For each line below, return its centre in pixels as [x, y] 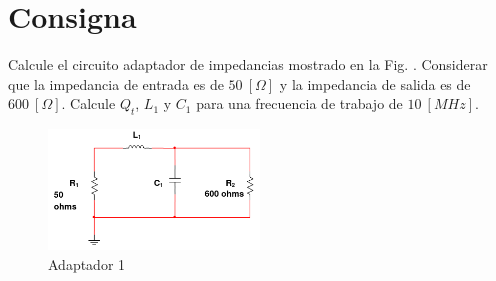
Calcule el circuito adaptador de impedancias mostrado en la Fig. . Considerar [248, 64]
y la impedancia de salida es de [375, 83]
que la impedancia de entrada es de [116, 83]
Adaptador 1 [87, 263]
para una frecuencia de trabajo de [299, 103]
